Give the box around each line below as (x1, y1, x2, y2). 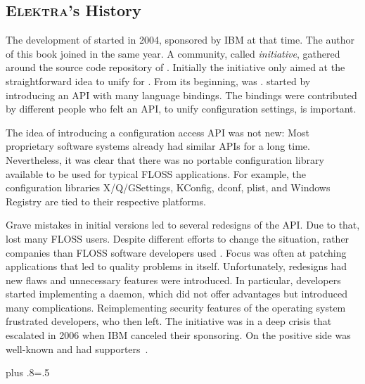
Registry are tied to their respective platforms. (6, 193, 206, 208)
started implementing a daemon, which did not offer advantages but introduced (6, 286, 348, 301)
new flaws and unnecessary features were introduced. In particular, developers (6, 272, 341, 287)
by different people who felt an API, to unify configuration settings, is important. (6, 101, 357, 116)
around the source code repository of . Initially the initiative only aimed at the (6, 60, 345, 75)
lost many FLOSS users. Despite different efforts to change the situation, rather (6, 231, 350, 245)
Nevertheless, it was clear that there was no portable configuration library (6, 152, 324, 167)
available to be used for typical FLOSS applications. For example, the (6, 166, 307, 181)
